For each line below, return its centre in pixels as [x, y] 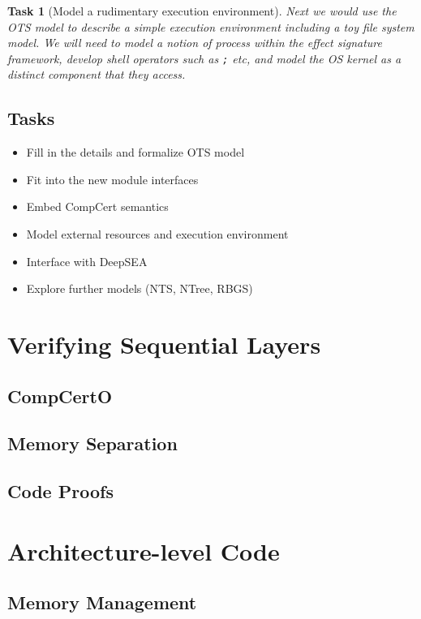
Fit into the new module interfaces [112, 179]
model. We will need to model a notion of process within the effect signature [195, 43]
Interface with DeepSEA [87, 261]
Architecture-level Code [144, 550]
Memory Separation [92, 443]
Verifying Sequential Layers [164, 344]
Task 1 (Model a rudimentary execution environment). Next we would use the [202, 11]
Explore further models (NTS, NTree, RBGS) [140, 288]
